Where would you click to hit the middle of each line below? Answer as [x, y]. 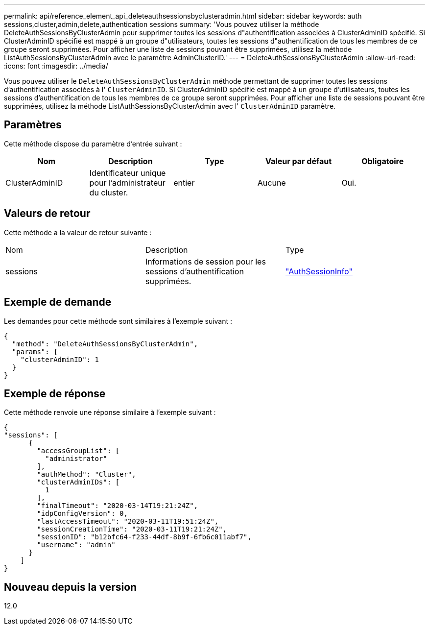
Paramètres [33, 125]
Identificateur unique [128, 173]
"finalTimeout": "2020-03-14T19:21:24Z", [118, 506]
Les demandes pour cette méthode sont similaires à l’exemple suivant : [118, 321]
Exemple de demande [58, 302]
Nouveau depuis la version [71, 587]
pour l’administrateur [127, 182]
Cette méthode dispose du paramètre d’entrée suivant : [93, 144]
